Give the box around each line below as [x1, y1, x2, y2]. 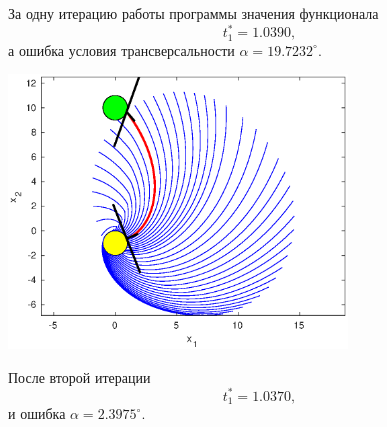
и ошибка [8, 403, 66, 424]
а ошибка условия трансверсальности [8, 39, 235, 60]
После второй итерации [8, 366, 151, 387]
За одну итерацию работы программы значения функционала [8, 3, 379, 23]
